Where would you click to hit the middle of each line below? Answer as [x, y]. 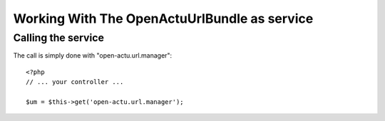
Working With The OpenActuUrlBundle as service [163, 19]
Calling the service [59, 38]
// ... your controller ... [75, 82]
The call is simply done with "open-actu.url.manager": [93, 56]
